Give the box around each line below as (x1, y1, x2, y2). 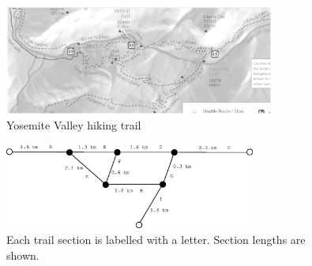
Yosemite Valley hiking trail (6, 117, 141, 133)
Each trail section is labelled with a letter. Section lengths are (6, 230, 306, 247)
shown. (6, 246, 39, 263)
